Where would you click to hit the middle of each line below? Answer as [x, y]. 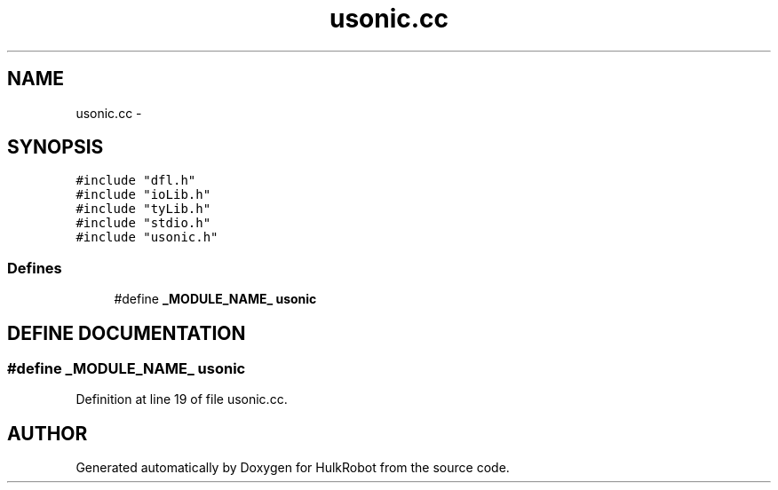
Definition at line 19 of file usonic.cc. [182, 399]
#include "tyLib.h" [143, 209]
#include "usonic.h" [147, 237]
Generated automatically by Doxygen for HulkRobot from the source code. [293, 468]
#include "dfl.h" [136, 181]
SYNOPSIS [56, 147]
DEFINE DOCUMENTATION [127, 333]
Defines [35, 268]
